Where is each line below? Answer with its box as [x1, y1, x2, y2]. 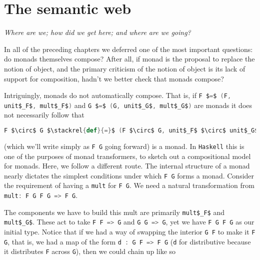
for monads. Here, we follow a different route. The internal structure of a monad [4, 160, 250, 171]
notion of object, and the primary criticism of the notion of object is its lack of [4, 63, 245, 73]
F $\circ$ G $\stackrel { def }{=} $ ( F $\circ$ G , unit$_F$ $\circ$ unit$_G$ [4, 127, 258, 134]
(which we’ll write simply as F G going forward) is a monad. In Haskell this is [4, 140, 244, 151]
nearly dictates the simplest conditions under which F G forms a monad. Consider [4, 170, 254, 180]
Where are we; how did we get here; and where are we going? [4, 27, 191, 37]
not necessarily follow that [4, 109, 84, 120]
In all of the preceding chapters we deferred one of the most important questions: [4, 43, 253, 54]
